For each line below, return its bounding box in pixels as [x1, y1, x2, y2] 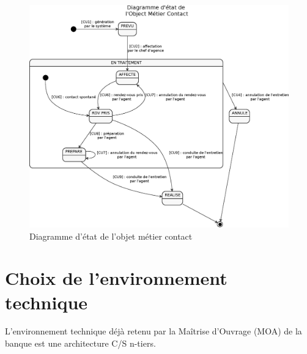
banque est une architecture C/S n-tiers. [5, 337, 156, 350]
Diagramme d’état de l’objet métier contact [29, 229, 193, 242]
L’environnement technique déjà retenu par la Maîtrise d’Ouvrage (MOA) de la [5, 325, 302, 337]
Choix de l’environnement [5, 265, 227, 290]
